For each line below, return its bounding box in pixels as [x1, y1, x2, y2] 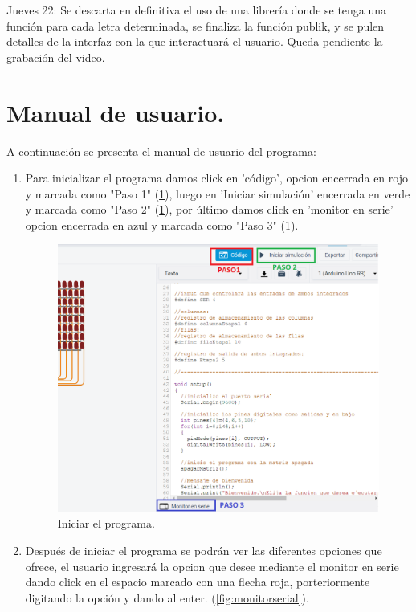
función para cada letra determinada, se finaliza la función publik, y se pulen [6, 17, 385, 34]
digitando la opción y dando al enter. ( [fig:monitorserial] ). [25, 589, 309, 606]
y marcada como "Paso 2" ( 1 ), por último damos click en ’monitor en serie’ [25, 201, 394, 218]
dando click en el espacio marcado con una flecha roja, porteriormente [25, 573, 370, 590]
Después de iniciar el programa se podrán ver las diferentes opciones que [25, 542, 382, 559]
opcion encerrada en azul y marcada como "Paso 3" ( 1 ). [25, 216, 299, 233]
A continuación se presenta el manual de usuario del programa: [6, 142, 316, 159]
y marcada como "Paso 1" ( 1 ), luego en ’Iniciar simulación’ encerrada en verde [25, 185, 410, 202]
